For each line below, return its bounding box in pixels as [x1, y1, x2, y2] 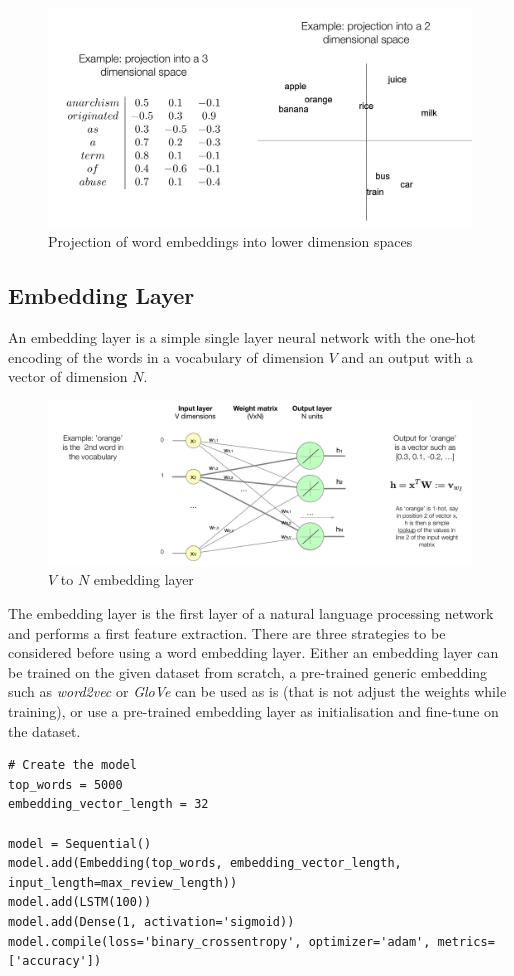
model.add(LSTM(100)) [8, 895, 152, 910]
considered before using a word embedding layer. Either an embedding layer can [8, 642, 499, 663]
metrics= [437, 934, 495, 949]
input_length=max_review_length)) [8, 875, 238, 890]
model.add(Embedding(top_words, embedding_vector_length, [8, 856, 402, 871]
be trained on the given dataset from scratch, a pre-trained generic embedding [8, 661, 488, 682]
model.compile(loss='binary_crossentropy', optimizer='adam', [8, 934, 431, 949]
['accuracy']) [8, 954, 102, 969]
